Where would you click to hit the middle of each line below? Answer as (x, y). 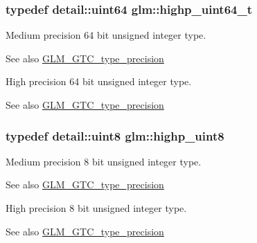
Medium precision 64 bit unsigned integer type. (106, 35)
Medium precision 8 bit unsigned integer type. (104, 161)
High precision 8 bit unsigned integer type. (96, 208)
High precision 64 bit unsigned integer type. (99, 81)
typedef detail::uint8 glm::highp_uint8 (115, 135)
